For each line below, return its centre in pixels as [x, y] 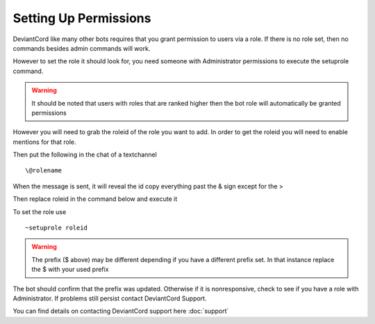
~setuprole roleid [57, 228]
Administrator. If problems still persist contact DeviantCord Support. [110, 298]
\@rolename [44, 171]
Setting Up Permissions [82, 18]
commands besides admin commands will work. [82, 48]
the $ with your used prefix [70, 269]
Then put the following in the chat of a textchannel [85, 155]
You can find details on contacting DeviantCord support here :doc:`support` [121, 311]
